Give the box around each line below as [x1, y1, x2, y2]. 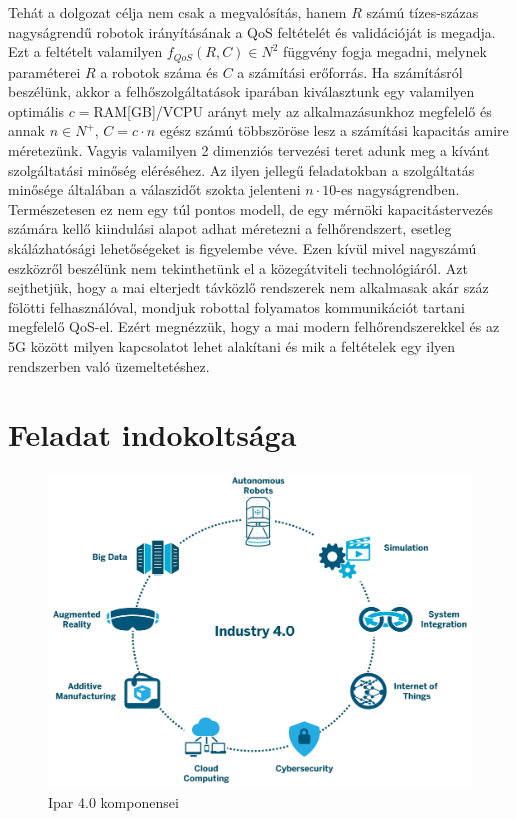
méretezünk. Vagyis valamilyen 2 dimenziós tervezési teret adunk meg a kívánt [8, 140, 490, 161]
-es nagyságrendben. [336, 179, 460, 200]
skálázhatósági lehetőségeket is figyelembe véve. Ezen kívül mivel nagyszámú [8, 237, 477, 258]
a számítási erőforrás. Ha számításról [237, 61, 463, 82]
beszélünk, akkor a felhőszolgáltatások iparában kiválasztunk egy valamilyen [8, 81, 475, 102]
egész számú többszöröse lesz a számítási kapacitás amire [159, 120, 509, 141]
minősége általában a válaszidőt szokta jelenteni [8, 179, 301, 200]
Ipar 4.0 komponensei [48, 791, 179, 812]
